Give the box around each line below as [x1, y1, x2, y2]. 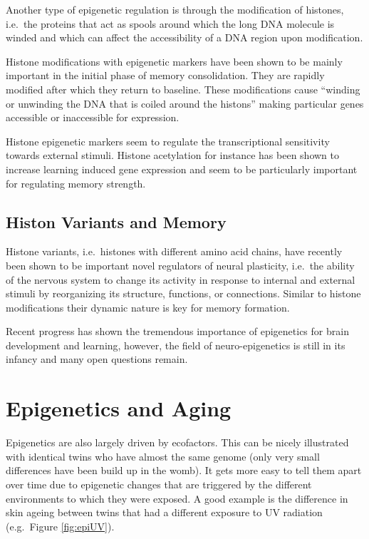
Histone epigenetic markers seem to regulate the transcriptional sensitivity [6, 133, 330, 148]
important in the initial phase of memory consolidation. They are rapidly [6, 68, 325, 83]
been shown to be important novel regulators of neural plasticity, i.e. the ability [6, 257, 355, 272]
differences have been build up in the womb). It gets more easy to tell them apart [6, 463, 362, 478]
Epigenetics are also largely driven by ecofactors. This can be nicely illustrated [6, 435, 349, 450]
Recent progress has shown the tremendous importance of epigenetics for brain [6, 324, 349, 339]
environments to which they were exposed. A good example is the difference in [6, 491, 348, 505]
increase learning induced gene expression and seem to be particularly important [6, 161, 358, 176]
